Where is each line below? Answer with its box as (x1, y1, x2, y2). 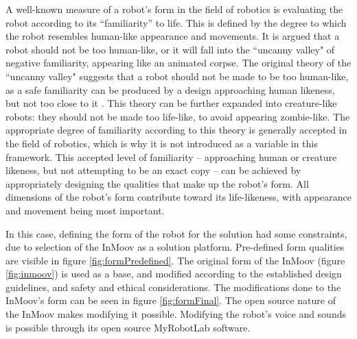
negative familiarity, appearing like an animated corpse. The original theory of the (5, 55, 352, 70)
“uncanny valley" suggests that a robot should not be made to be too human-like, (5, 68, 349, 83)
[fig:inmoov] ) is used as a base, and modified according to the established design (5, 266, 342, 281)
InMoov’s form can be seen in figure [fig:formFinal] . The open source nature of (5, 293, 336, 307)
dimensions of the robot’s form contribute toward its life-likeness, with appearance (5, 190, 352, 204)
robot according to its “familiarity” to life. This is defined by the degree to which (5, 15, 347, 29)
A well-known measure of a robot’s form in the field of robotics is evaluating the (5, 2, 343, 16)
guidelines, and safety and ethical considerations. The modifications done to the (5, 279, 341, 294)
